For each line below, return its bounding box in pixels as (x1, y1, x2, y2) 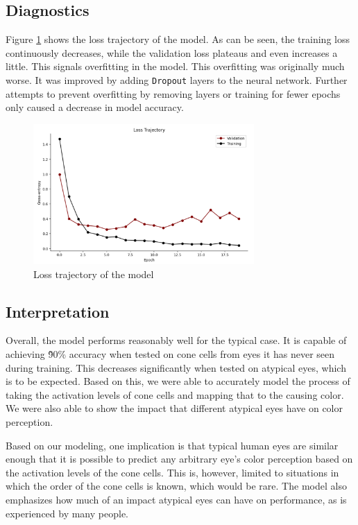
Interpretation (6, 300, 110, 322)
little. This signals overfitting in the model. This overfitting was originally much (6, 59, 345, 74)
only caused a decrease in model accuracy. (6, 100, 184, 114)
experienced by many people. (6, 506, 128, 520)
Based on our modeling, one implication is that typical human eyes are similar (6, 438, 339, 452)
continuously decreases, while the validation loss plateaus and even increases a (6, 45, 338, 60)
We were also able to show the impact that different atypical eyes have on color (6, 401, 343, 415)
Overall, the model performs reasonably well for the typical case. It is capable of (6, 333, 347, 347)
